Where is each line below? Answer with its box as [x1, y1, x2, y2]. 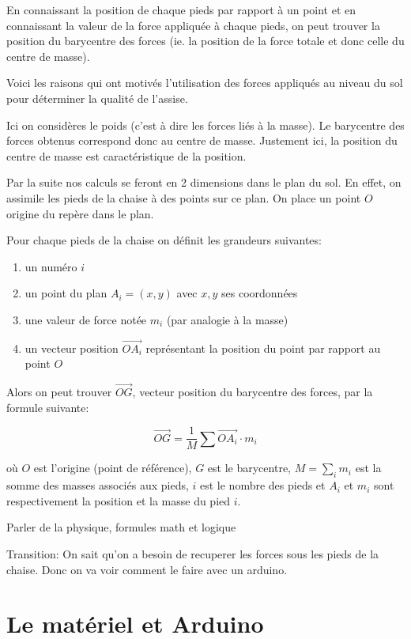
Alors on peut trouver [6, 384, 112, 400]
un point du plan [25, 285, 107, 301]
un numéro [25, 258, 77, 274]
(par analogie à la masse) [166, 311, 288, 327]
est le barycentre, [207, 459, 291, 476]
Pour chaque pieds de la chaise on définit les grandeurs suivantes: [6, 232, 322, 248]
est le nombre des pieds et [200, 477, 326, 493]
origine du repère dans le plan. [6, 205, 154, 221]
